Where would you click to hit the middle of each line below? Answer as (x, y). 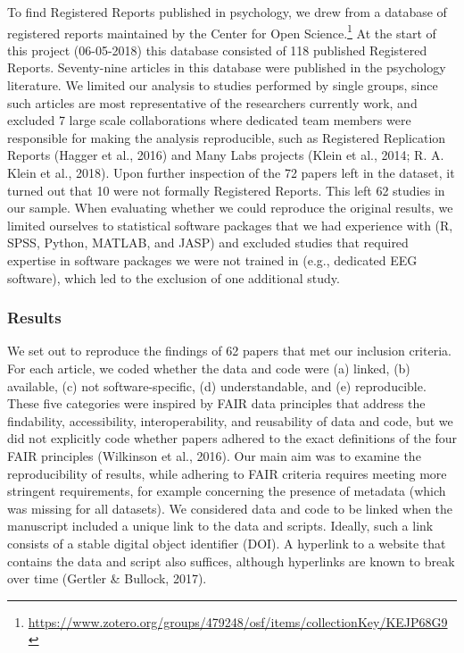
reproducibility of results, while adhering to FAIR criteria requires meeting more (227, 473)
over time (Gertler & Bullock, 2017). (107, 578)
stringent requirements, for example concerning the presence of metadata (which (227, 491)
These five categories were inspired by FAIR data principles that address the (216, 403)
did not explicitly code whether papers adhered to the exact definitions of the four (232, 438)
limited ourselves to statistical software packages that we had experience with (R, (230, 225)
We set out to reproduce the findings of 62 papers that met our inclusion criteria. (229, 351)
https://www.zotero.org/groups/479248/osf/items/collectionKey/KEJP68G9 (238, 621)
